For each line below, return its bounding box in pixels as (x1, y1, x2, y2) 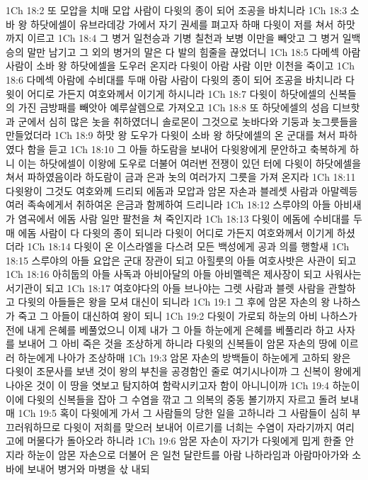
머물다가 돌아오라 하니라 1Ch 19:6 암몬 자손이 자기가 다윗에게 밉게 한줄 (27, 433, 342, 448)
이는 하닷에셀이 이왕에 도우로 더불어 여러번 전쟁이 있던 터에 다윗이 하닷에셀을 (18, 155, 362, 170)
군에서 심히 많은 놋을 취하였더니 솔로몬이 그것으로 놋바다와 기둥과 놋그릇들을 (18, 113, 358, 128)
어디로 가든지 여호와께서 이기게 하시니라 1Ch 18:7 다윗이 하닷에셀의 (27, 86, 326, 101)
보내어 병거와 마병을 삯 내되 (27, 461, 150, 476)
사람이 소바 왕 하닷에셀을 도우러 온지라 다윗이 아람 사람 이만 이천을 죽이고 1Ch (6, 58, 355, 73)
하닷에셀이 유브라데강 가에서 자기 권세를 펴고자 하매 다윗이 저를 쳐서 (30, 16, 334, 31)
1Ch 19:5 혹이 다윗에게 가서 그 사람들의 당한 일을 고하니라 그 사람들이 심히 (18, 406, 348, 420)
